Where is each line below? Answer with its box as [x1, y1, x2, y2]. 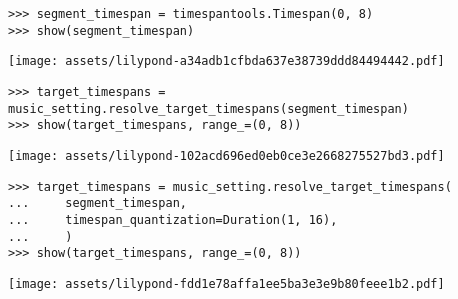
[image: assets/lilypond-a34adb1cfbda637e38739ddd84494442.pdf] [8, 54, 445, 69]
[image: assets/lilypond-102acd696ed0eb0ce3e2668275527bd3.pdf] [8, 148, 445, 163]
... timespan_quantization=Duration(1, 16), [8, 212, 338, 227]
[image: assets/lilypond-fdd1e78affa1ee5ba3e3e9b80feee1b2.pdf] [8, 276, 445, 291]
